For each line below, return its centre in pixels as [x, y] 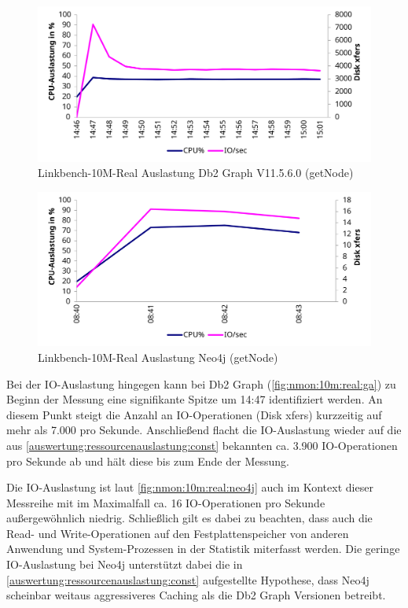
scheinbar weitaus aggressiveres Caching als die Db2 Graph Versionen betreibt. [196, 595]
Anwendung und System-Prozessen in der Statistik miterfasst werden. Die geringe [203, 549]
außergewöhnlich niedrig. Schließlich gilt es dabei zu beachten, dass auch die [189, 518]
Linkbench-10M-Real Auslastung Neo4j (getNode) [158, 357]
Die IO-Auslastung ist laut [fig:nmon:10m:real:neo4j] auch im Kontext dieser [190, 487]
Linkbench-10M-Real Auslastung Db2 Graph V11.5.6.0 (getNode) [196, 173]
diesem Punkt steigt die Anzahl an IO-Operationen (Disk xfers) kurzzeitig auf [194, 414]
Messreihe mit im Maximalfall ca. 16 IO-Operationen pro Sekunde [166, 502]
